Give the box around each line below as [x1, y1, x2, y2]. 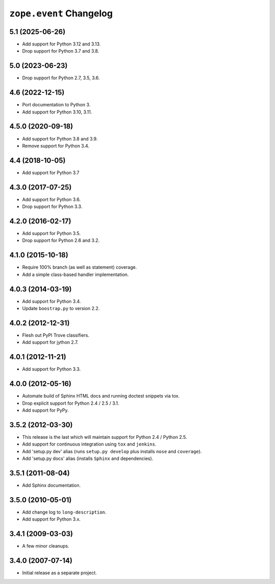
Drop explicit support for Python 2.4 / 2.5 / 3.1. [22, 400, 119, 406]
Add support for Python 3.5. [22, 230, 81, 237]
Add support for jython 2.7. [22, 339, 78, 345]
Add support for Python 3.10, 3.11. [22, 109, 92, 115]
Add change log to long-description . [22, 509, 106, 515]
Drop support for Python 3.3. [22, 203, 82, 209]
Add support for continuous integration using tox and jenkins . [22, 441, 156, 447]
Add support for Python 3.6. [22, 196, 81, 202]
